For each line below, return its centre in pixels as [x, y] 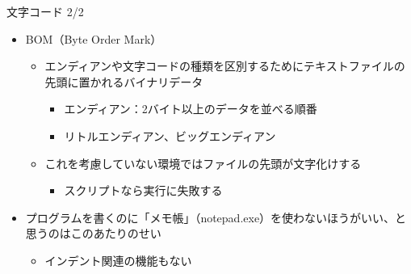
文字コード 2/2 [45, 11]
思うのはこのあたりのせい [93, 233]
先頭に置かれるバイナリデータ [124, 81]
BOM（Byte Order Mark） [94, 38]
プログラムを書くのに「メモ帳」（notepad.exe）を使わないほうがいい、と [216, 217]
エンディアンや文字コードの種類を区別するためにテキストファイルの [225, 66]
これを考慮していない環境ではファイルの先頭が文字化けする [203, 163]
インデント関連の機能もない [118, 260]
